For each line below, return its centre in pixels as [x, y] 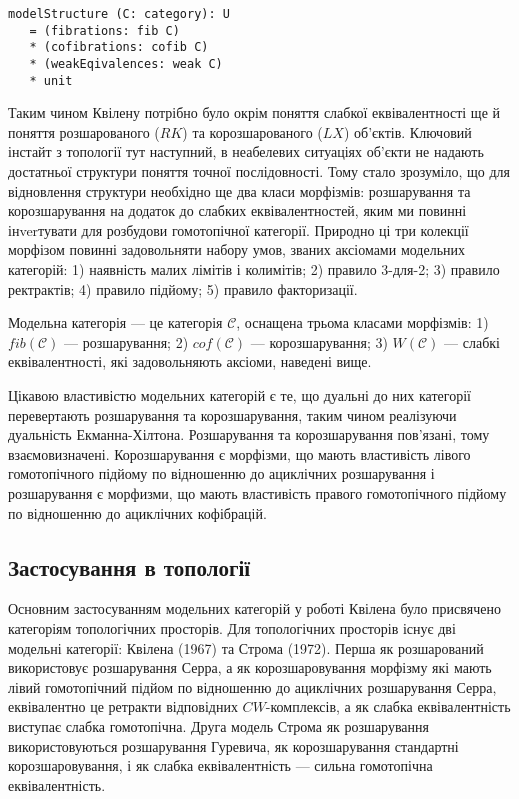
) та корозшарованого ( [252, 131]
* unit [51, 80]
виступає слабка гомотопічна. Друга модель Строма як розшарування [218, 725]
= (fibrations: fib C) [104, 30]
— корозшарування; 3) [319, 341]
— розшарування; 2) [126, 341]
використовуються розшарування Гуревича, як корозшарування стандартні [233, 745]
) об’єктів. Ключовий [407, 131]
